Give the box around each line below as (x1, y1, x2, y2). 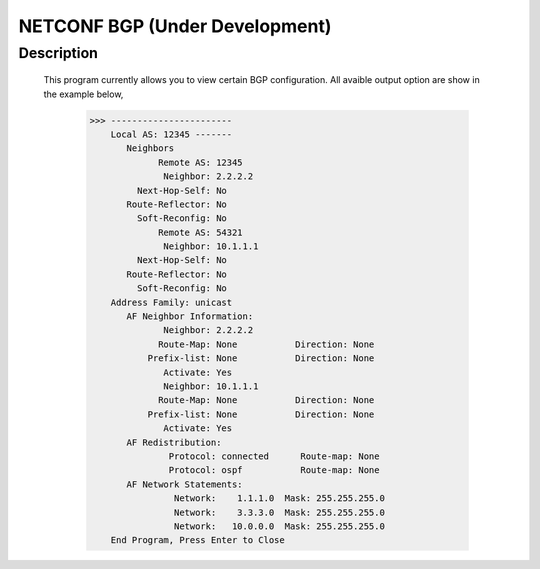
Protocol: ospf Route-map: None (168, 465, 380, 476)
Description (18, 44, 99, 62)
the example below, (43, 88, 124, 100)
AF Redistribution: (126, 436, 222, 448)
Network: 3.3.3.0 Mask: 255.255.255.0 (173, 506, 385, 518)
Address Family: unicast (110, 296, 233, 308)
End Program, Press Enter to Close (110, 535, 285, 546)
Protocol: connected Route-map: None (168, 450, 380, 462)
